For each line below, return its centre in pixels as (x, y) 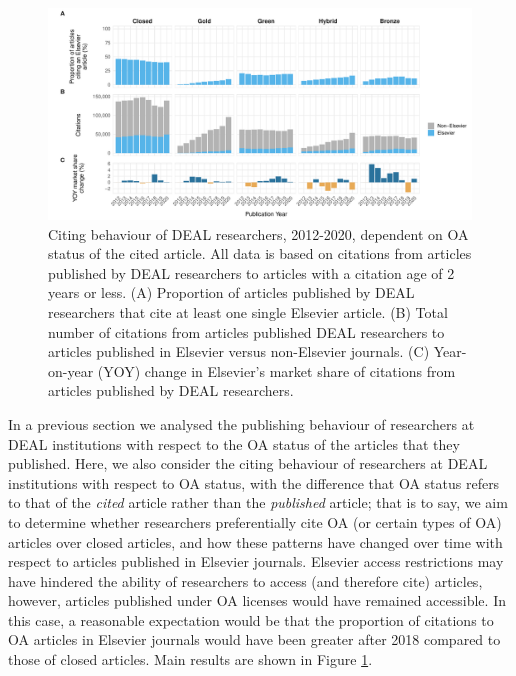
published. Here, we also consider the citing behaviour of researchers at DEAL (248, 463)
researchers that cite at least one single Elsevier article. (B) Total (248, 311)
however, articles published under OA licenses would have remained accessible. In (257, 600)
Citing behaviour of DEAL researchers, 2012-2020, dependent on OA (258, 233)
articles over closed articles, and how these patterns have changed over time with (255, 541)
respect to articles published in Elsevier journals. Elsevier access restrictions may (256, 561)
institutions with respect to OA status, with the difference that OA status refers (254, 482)
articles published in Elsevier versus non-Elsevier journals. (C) (239, 351)
